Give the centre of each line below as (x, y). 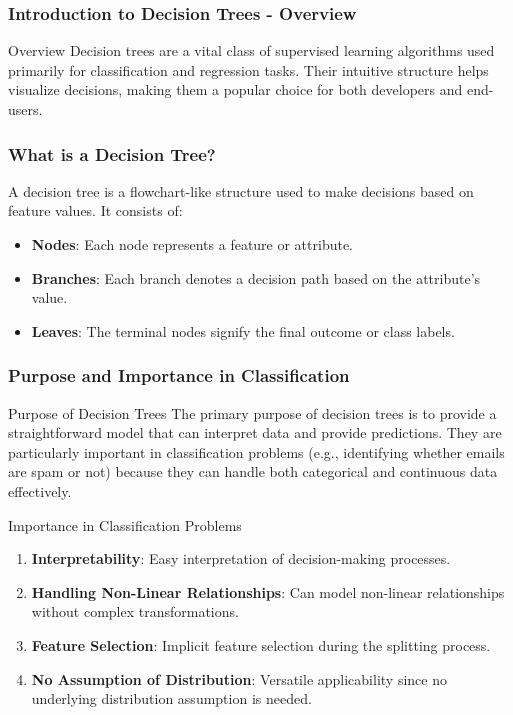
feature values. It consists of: (95, 210)
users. (25, 109)
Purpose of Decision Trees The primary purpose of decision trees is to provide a (252, 412)
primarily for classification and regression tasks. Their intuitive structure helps (248, 69)
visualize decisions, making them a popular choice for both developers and (235, 89)
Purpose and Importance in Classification (179, 375)
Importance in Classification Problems (125, 524)
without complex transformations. (135, 611)
